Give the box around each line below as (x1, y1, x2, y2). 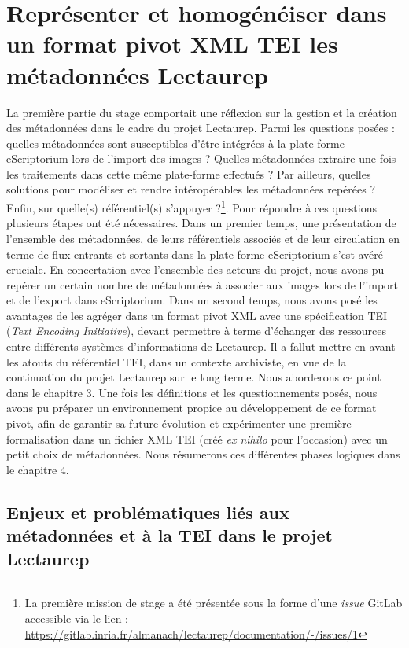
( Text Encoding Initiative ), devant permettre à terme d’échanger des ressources (6, 322, 387, 339)
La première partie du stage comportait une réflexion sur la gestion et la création (6, 104, 397, 120)
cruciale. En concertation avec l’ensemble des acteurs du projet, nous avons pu (6, 261, 385, 278)
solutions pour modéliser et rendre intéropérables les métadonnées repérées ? (6, 181, 376, 197)
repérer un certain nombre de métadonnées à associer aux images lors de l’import (6, 276, 399, 293)
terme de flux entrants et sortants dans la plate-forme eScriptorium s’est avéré (6, 245, 384, 262)
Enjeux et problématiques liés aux (6, 499, 289, 524)
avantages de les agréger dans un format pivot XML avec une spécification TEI (6, 307, 388, 323)
